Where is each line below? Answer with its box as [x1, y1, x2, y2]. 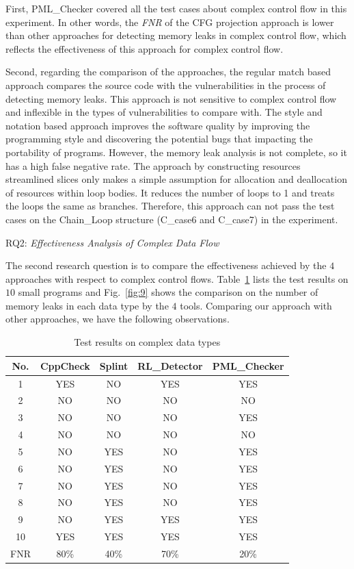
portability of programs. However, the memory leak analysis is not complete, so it [5, 144, 347, 159]
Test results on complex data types [74, 335, 221, 349]
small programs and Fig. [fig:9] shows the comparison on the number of [18, 285, 318, 299]
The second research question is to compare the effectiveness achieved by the [5, 258, 327, 273]
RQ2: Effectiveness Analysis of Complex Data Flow [5, 235, 219, 249]
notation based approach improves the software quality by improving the [5, 118, 310, 132]
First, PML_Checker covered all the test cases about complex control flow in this [5, 1, 347, 15]
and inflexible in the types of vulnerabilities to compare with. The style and [5, 105, 323, 119]
